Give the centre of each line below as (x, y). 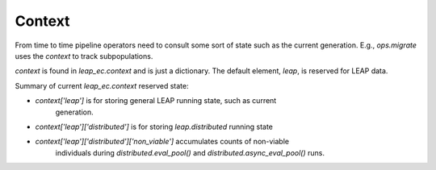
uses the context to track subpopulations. (84, 56)
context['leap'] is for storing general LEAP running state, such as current (156, 101)
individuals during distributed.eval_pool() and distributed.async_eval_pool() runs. (190, 152)
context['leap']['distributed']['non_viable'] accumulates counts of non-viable (162, 142)
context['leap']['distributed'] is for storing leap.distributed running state (154, 126)
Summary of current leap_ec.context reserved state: (102, 85)
